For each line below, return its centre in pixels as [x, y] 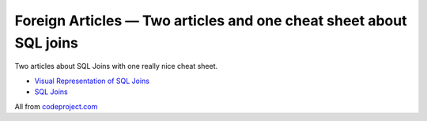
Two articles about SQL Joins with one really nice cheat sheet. [116, 66]
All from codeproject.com [56, 106]
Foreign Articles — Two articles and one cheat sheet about [211, 21]
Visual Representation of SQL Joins [92, 81]
